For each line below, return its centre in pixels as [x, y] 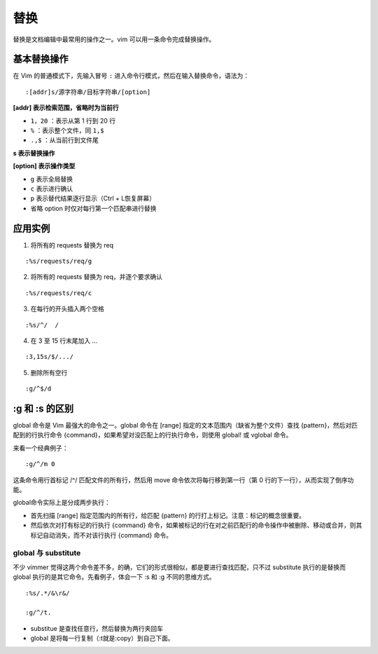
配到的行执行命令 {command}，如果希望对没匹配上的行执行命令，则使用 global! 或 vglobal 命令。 [153, 435]
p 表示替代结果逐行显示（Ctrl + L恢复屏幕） [93, 198]
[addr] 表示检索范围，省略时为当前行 [66, 108]
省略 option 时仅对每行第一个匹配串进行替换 [93, 208]
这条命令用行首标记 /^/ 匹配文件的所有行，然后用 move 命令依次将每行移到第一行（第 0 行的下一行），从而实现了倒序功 [183, 479]
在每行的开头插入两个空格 [67, 309]
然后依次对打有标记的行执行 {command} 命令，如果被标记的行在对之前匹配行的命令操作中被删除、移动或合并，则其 [196, 525]
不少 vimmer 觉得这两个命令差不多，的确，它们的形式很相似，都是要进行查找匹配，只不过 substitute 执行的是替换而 [180, 567]
